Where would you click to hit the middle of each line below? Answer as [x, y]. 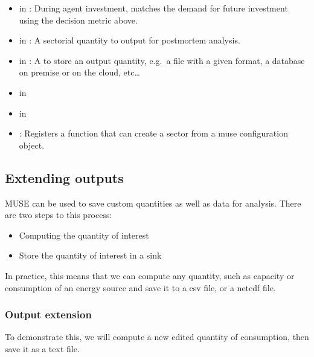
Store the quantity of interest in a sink [90, 255]
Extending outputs [64, 177]
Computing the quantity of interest [84, 235]
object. [32, 145]
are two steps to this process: [59, 215]
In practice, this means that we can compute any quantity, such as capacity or [150, 275]
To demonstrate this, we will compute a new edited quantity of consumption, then [157, 337]
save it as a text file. [42, 348]
